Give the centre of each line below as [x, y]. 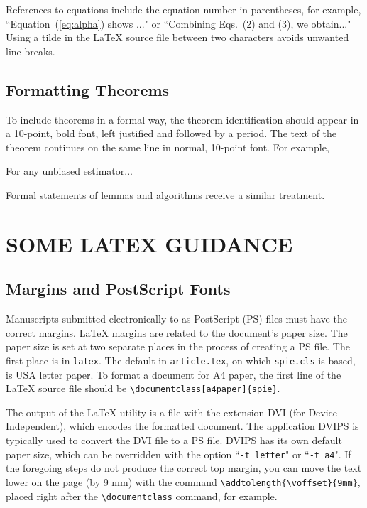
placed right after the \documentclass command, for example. [142, 496]
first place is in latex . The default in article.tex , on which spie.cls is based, [181, 360]
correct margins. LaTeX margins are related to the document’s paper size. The [177, 332]
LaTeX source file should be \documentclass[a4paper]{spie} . [143, 388]
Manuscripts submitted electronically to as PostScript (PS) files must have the [176, 319]
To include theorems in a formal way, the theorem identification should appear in [182, 119]
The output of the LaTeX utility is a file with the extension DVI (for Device [172, 412]
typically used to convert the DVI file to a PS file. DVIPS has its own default [174, 440]
